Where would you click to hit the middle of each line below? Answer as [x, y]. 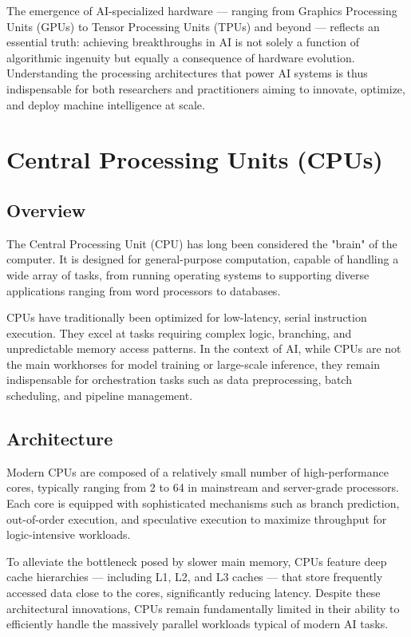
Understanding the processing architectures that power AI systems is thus [187, 73]
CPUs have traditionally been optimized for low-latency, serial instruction [187, 317]
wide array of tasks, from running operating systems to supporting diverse [188, 274]
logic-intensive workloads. [69, 534]
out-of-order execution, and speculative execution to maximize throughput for [197, 518]
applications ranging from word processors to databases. [144, 290]
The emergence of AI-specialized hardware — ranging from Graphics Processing [202, 10]
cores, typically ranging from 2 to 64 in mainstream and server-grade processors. [203, 487]
